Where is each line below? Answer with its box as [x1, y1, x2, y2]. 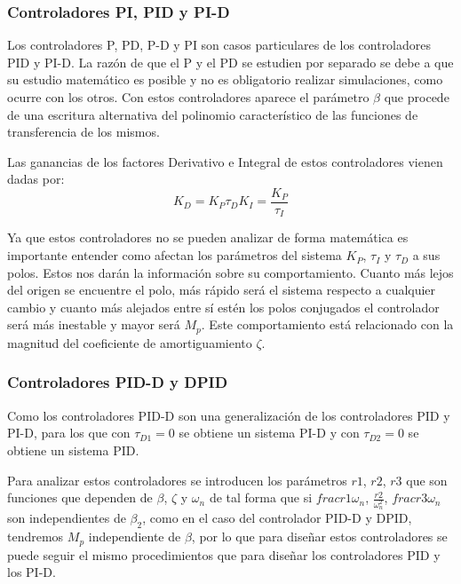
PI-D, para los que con [7, 423, 131, 442]
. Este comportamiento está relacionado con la [201, 315, 454, 334]
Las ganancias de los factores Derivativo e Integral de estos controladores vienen [7, 152, 443, 170]
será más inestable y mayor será [7, 315, 180, 334]
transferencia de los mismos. [7, 122, 160, 141]
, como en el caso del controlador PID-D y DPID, [142, 509, 412, 527]
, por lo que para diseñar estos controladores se [191, 527, 448, 546]
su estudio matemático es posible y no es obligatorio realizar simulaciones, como [7, 70, 443, 89]
